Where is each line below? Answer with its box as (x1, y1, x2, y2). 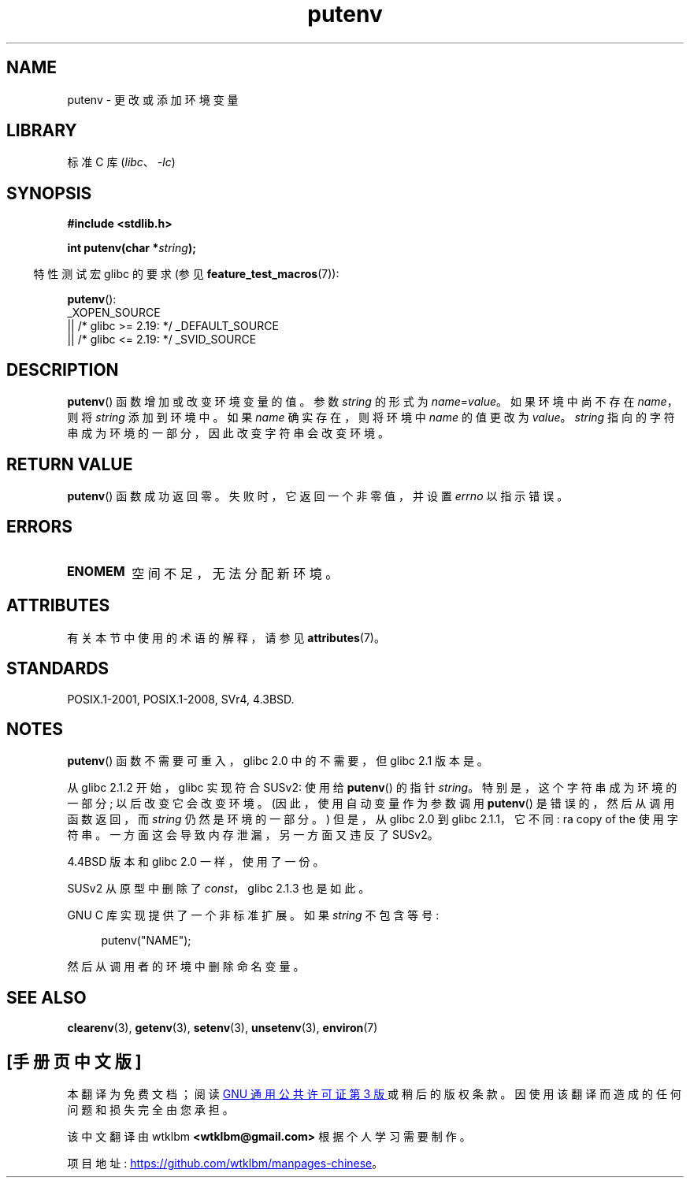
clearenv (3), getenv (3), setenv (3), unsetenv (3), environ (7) (67, 1021, 378, 1035)
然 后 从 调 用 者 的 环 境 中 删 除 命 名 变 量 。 (67, 959, 305, 974)
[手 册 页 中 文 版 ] (6, 1051, 142, 1071)
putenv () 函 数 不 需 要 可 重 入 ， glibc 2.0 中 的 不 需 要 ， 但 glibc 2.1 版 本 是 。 (67, 754, 488, 768)
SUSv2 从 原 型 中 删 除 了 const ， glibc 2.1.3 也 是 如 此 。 (67, 882, 370, 896)
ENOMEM (66, 562, 125, 579)
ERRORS (6, 517, 73, 537)
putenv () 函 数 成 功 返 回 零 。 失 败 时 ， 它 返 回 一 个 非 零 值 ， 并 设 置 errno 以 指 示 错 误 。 (67, 488, 569, 503)
